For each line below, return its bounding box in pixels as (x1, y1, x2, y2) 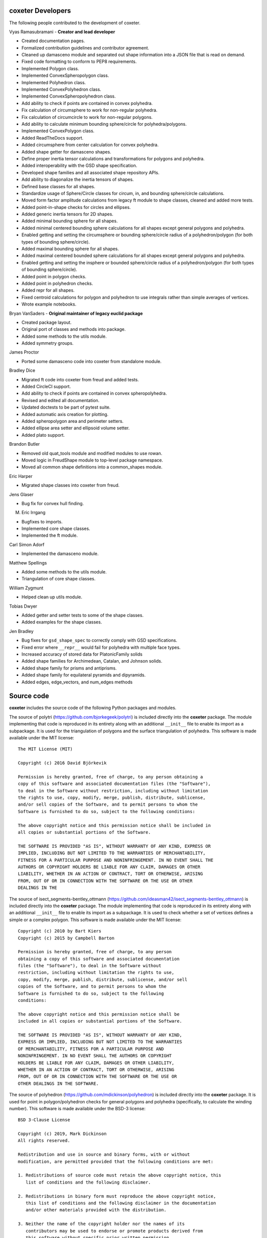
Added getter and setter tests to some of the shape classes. (21, 612, 144, 618)
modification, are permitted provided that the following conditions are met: (18, 1159, 214, 1164)
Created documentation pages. (21, 38, 85, 44)
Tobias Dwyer (9, 603, 38, 609)
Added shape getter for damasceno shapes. (21, 149, 111, 155)
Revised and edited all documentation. (21, 397, 100, 403)
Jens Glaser (9, 491, 34, 497)
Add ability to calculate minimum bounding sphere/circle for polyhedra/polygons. (21, 121, 187, 127)
